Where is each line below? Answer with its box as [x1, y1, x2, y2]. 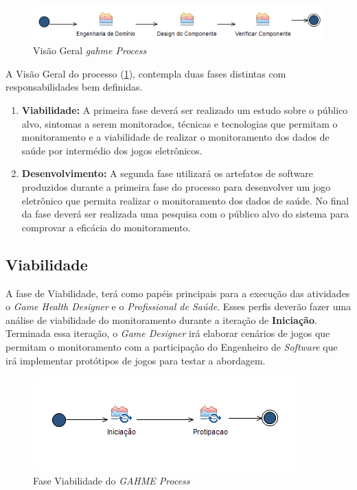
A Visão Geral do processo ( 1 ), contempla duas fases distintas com [5, 66, 286, 80]
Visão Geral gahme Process [33, 43, 147, 58]
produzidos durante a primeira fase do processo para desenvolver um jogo [21, 179, 331, 194]
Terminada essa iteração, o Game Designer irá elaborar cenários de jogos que [5, 326, 330, 340]
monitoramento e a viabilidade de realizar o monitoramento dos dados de [21, 130, 330, 144]
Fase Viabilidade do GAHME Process [33, 473, 190, 487]
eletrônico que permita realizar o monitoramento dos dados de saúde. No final [21, 193, 349, 207]
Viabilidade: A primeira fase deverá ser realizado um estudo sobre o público [21, 103, 348, 117]
